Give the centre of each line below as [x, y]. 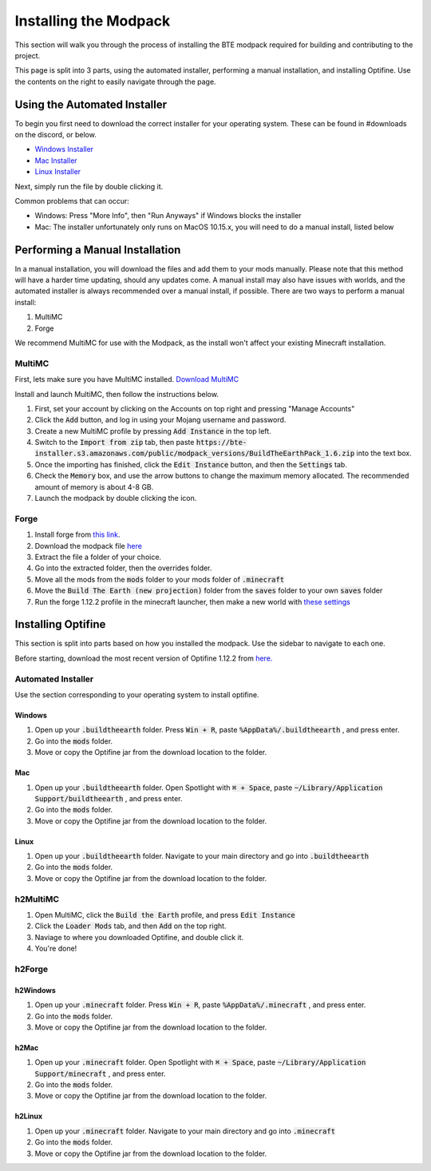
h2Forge [31, 969]
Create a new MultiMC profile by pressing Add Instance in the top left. [153, 431]
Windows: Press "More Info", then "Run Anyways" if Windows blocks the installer [168, 216]
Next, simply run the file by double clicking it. [89, 186]
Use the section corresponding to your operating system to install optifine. [137, 694]
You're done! [56, 949]
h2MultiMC [37, 899]
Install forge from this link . [77, 534]
